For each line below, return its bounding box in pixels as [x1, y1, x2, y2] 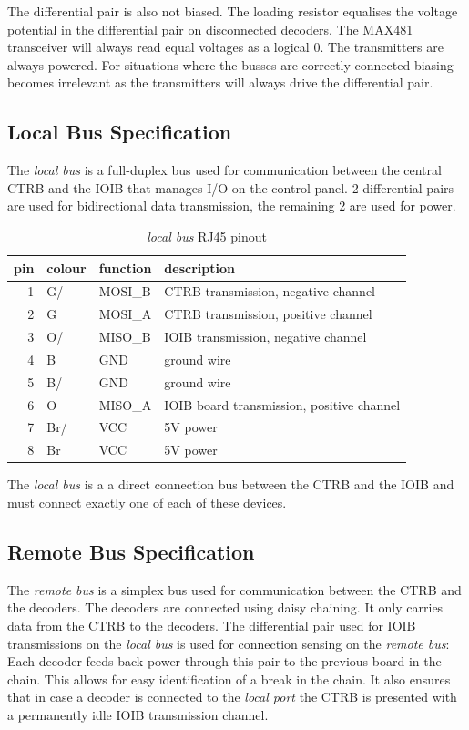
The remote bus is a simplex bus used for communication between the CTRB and [7, 580, 462, 599]
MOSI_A [98, 304, 152, 324]
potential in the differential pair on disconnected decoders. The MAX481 [7, 19, 413, 38]
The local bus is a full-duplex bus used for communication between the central [7, 160, 442, 180]
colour [46, 258, 87, 277]
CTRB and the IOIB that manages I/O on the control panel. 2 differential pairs [7, 178, 454, 197]
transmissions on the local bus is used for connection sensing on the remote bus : [7, 633, 450, 653]
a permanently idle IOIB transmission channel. [7, 704, 269, 724]
